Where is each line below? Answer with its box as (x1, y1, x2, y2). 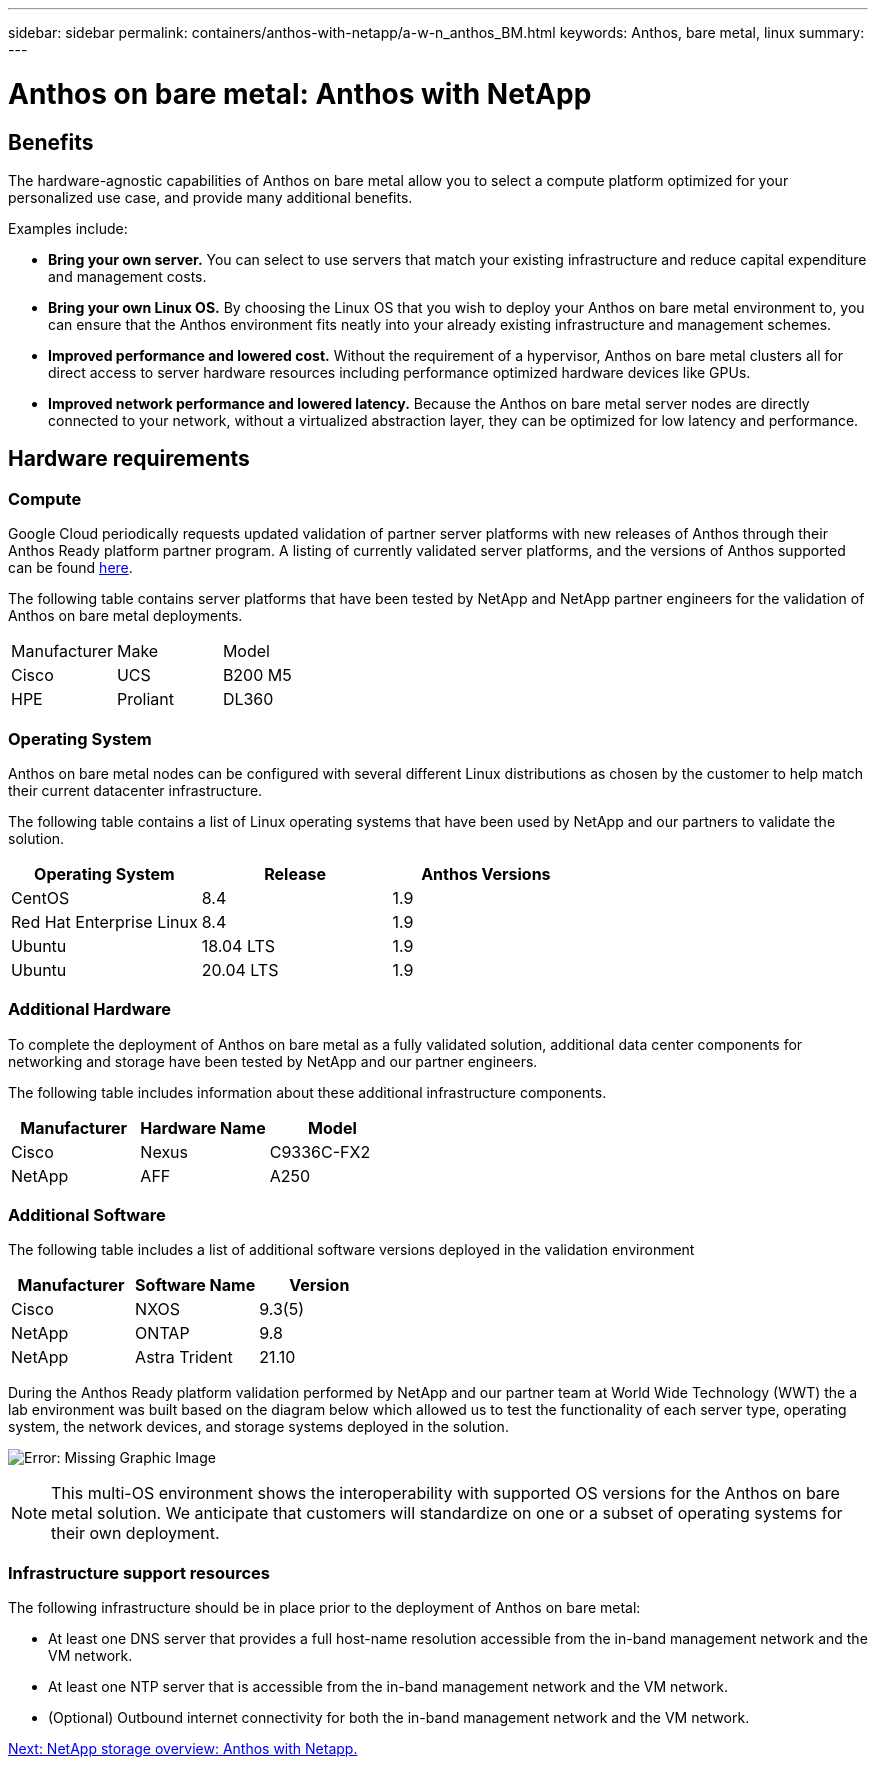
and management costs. (48, 267, 207, 285)
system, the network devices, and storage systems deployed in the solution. (8, 1418, 509, 1436)
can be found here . (8, 559, 133, 577)
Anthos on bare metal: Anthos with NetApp (8, 76, 592, 111)
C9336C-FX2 (269, 1141, 371, 1162)
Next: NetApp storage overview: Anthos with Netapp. (8, 1740, 358, 1758)
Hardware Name (140, 1117, 266, 1138)
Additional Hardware (8, 999, 172, 1020)
